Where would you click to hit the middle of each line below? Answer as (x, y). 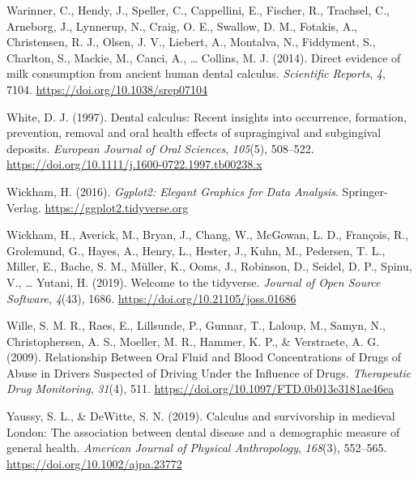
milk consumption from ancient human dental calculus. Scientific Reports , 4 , (196, 73)
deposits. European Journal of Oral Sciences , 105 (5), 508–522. (160, 148)
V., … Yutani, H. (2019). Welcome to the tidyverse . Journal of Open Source (194, 282)
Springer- (365, 191)
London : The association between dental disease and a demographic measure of (203, 431)
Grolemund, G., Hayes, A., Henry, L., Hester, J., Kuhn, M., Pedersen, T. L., (196, 250)
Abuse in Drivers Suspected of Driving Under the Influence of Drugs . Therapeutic (209, 372)
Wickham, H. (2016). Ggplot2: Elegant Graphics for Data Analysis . (173, 191)
